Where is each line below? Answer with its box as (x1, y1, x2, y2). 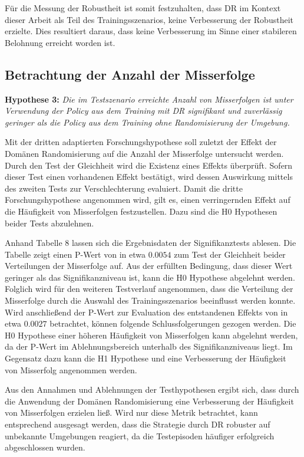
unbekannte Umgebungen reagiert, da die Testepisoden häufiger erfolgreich (5, 429, 275, 442)
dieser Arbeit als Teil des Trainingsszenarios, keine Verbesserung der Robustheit (5, 13, 293, 25)
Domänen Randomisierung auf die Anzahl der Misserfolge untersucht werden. (5, 147, 284, 159)
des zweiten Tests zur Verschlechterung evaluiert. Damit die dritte (5, 182, 243, 194)
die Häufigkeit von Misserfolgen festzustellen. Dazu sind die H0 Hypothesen (5, 205, 277, 217)
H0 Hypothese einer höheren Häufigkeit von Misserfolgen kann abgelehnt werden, (5, 328, 298, 341)
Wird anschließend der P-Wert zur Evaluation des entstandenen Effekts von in (5, 305, 288, 318)
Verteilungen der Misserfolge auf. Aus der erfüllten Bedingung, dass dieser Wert (5, 259, 293, 272)
